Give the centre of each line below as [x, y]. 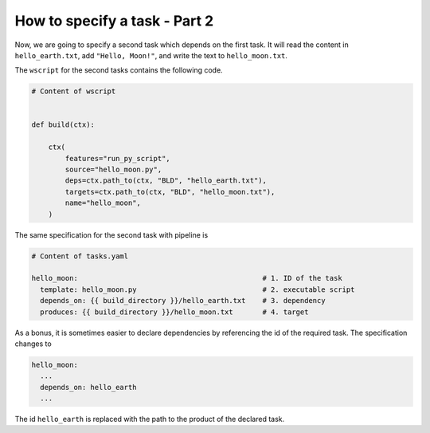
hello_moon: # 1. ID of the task [187, 278]
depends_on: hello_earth [88, 387]
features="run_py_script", [117, 158]
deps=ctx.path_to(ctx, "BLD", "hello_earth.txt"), [166, 181]
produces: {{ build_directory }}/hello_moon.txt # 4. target [174, 312]
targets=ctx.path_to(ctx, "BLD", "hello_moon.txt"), [170, 192]
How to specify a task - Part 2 [114, 21]
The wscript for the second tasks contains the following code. [119, 70]
